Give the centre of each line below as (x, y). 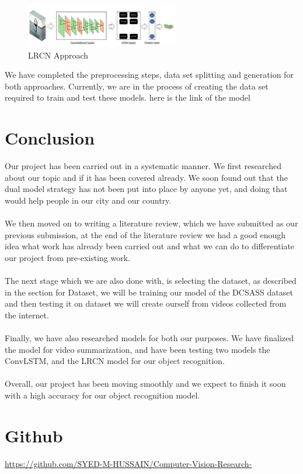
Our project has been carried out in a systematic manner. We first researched (143, 166)
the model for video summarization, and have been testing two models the (137, 349)
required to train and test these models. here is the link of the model (128, 97)
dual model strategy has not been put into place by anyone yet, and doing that (146, 189)
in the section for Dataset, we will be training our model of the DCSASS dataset (149, 292)
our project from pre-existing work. (67, 257)
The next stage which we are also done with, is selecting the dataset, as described (151, 280)
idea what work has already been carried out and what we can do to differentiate (150, 246)
